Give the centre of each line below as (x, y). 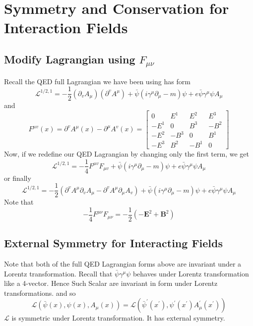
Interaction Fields (66, 27)
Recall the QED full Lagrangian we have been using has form (97, 81)
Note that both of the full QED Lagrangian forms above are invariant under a (123, 264)
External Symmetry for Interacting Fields (113, 243)
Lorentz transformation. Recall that (58, 273)
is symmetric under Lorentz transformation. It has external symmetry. (118, 318)
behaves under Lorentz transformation (191, 273)
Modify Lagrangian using (70, 59)
